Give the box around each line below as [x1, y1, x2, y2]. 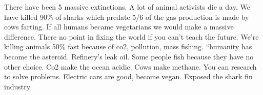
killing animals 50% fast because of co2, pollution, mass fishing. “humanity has [4, 41, 252, 52]
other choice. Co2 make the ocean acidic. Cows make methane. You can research [4, 61, 257, 72]
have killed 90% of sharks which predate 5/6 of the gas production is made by [4, 11, 249, 22]
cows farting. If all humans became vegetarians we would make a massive [4, 21, 234, 32]
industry [4, 81, 31, 91]
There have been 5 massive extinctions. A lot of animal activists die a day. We [4, 2, 250, 12]
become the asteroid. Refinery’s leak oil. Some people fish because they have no [4, 51, 254, 61]
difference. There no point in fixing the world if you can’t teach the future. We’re [4, 31, 259, 42]
